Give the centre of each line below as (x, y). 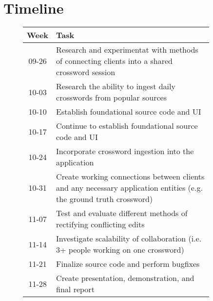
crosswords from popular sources (111, 98)
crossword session (86, 72)
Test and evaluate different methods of (122, 213)
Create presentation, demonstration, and (125, 278)
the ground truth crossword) (105, 199)
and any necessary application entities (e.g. (129, 188)
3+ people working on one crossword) (120, 250)
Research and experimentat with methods (127, 50)
